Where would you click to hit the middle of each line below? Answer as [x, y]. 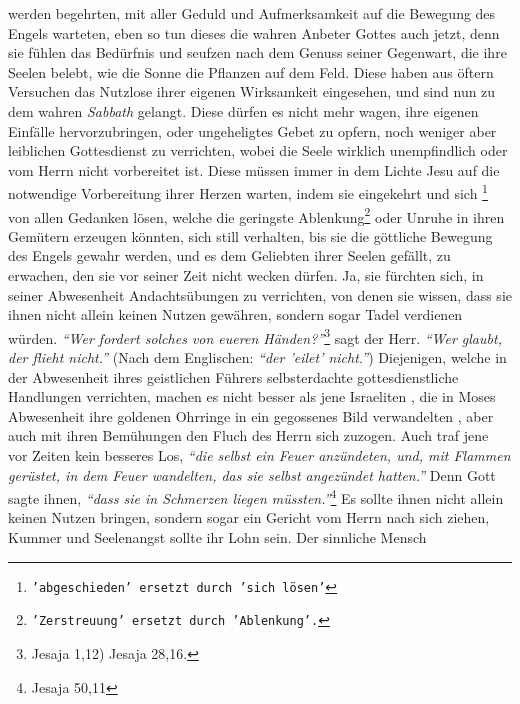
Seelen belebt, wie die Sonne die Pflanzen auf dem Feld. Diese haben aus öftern [251, 71]
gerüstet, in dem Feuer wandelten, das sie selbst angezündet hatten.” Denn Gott [252, 474]
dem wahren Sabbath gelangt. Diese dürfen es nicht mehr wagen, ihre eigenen [243, 110]
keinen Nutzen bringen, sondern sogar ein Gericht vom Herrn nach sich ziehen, [249, 517]
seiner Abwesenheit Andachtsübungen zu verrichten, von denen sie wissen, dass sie [260, 294]
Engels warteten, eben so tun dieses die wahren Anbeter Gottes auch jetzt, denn [254, 32]
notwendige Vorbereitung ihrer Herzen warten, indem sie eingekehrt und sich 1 [248, 191]
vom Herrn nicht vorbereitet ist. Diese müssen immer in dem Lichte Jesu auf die [254, 169]
